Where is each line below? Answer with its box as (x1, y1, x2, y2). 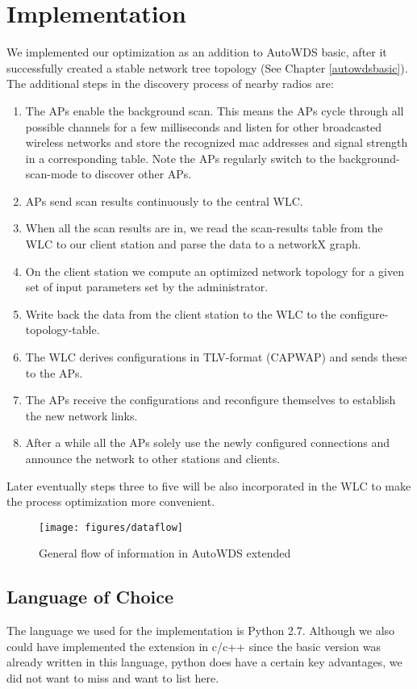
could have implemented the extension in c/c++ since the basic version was (6, 637, 381, 654)
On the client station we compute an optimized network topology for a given (25, 262, 404, 279)
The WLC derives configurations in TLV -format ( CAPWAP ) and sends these (25, 349, 407, 365)
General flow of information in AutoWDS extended (39, 545, 291, 562)
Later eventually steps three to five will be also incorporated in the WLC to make (6, 477, 411, 494)
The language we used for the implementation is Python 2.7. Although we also (6, 622, 395, 639)
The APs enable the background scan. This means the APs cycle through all (25, 102, 404, 119)
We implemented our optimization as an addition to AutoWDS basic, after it (6, 44, 387, 61)
